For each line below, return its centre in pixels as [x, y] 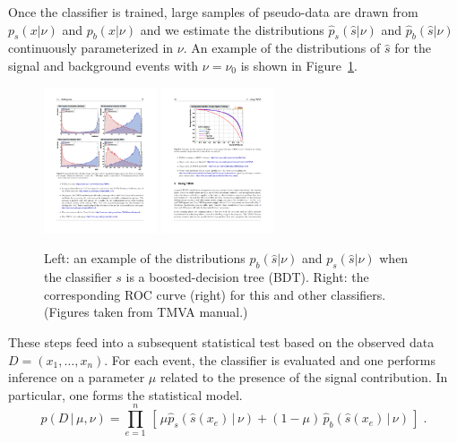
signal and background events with [103, 65]
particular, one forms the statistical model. [125, 394]
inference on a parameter [77, 377]
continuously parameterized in [91, 48]
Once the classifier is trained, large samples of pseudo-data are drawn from [213, 12]
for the [413, 48]
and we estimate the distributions [232, 29]
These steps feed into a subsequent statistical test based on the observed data [221, 341]
